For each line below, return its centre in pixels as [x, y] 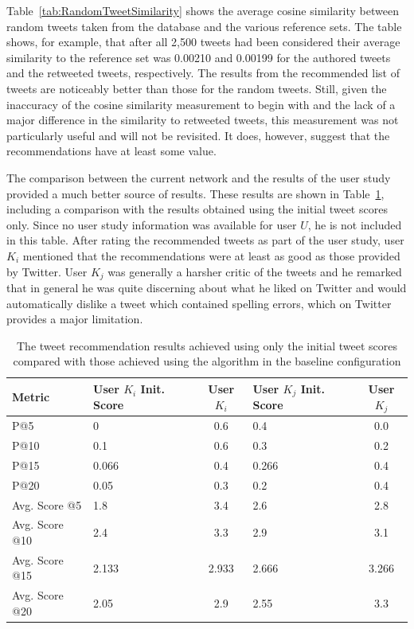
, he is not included [355, 224]
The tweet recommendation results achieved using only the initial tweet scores [207, 345]
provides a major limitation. [75, 319]
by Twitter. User [47, 271]
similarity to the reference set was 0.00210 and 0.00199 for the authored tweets [199, 57]
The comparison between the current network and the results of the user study [199, 177]
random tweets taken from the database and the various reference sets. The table [204, 26]
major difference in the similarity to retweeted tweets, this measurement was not [203, 120]
